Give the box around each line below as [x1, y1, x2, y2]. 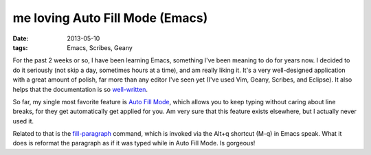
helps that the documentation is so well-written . [12, 85, 148, 93]
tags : [12, 43, 28, 51]
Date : [12, 34, 29, 43]
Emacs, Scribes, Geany [67, 43, 133, 51]
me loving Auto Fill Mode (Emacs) [12, 10, 208, 25]
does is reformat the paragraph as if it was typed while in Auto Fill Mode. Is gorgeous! [12, 139, 256, 147]
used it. [12, 117, 34, 125]
